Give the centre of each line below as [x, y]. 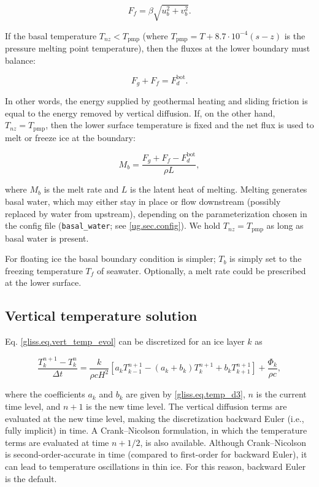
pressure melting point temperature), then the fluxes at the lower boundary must [158, 48]
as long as [285, 225]
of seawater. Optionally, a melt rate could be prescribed [202, 270]
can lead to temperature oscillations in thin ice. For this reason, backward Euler [156, 466]
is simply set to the [266, 259]
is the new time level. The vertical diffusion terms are [186, 406]
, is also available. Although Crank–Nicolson [223, 442]
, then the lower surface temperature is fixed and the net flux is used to [180, 125]
